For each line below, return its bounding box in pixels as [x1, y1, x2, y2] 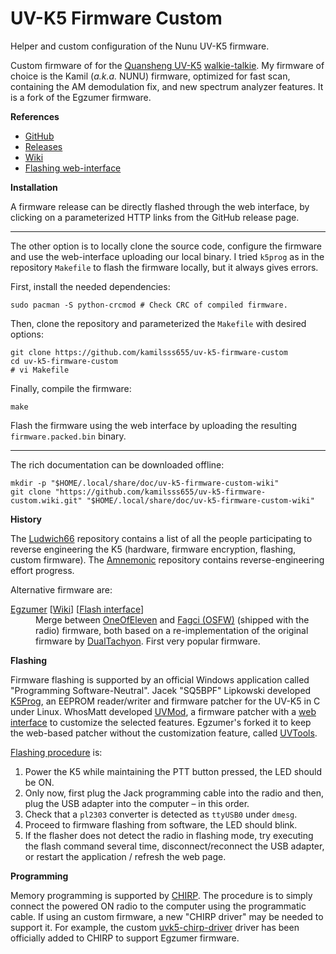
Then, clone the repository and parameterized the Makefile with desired [10, 317, 307, 329]
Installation [10, 181, 58, 193]
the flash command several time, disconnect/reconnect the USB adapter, [24, 840, 325, 852]
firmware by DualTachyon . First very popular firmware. [35, 635, 261, 647]
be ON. [24, 776, 55, 788]
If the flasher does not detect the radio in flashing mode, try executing [24, 829, 314, 841]
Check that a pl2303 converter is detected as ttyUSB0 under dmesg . [24, 808, 298, 820]
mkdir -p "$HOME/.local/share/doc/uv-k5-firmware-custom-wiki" [10, 478, 280, 488]
